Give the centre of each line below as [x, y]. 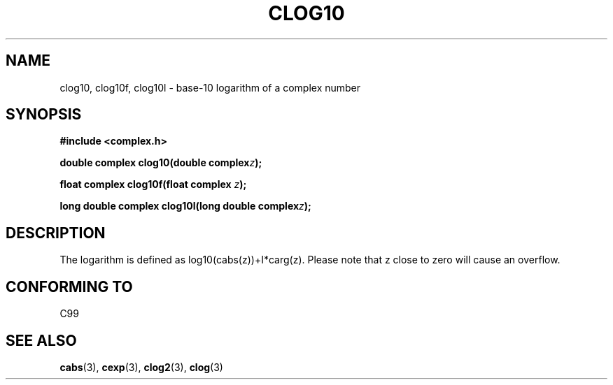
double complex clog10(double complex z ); [161, 163]
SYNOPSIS [44, 115]
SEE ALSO [41, 340]
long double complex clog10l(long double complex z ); [185, 206]
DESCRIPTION [56, 233]
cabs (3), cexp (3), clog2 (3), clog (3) [141, 367]
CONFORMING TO [69, 286]
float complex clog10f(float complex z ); [153, 184]
